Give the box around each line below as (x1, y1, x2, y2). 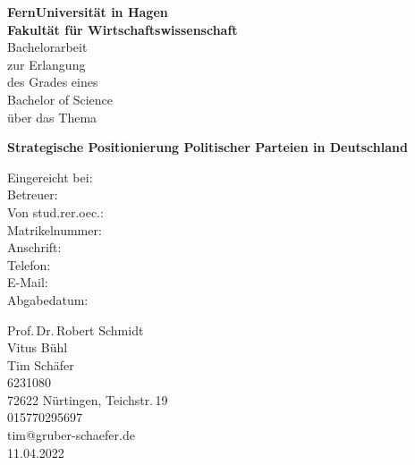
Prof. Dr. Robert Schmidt (7, 320, 144, 339)
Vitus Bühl (7, 338, 68, 357)
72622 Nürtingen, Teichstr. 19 (7, 390, 168, 409)
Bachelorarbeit (7, 38, 88, 56)
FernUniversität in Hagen (7, 3, 168, 21)
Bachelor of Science (7, 89, 114, 108)
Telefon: (7, 255, 51, 274)
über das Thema (7, 107, 97, 126)
